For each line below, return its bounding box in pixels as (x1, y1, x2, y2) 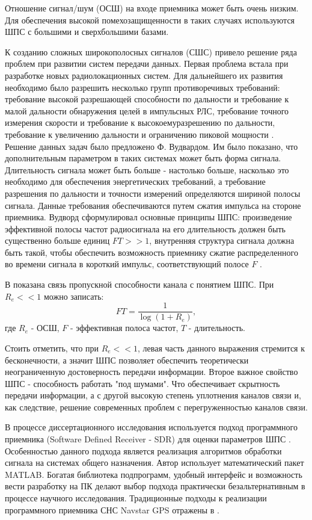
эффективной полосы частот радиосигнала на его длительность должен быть (5, 222, 286, 235)
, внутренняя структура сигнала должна (149, 234, 295, 247)
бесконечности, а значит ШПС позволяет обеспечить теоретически (5, 353, 249, 366)
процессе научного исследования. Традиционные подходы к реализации (5, 492, 267, 504)
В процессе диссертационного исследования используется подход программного (5, 421, 298, 433)
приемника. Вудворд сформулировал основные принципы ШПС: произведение (5, 211, 292, 223)
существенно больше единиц (5, 234, 110, 247)
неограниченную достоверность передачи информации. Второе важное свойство (5, 365, 298, 378)
